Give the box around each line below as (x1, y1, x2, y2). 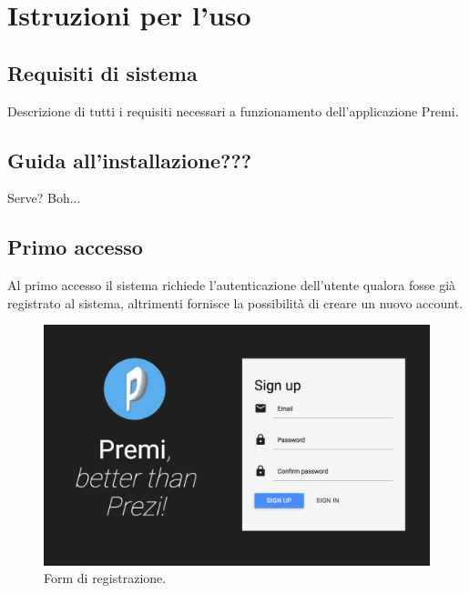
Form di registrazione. (44, 568, 167, 588)
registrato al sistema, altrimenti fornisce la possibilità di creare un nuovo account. (7, 293, 464, 312)
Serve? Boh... (7, 188, 81, 207)
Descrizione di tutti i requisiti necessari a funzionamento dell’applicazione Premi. (7, 101, 459, 120)
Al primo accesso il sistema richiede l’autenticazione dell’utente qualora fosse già (7, 276, 456, 295)
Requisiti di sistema (7, 58, 198, 86)
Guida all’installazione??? (7, 146, 252, 174)
